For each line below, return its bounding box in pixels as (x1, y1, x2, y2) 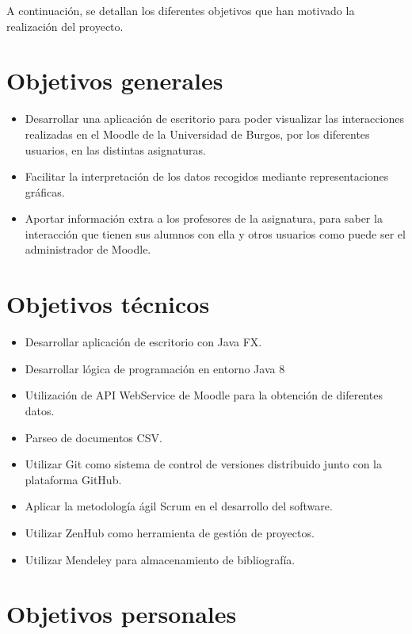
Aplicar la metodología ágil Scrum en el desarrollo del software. (25, 498, 333, 514)
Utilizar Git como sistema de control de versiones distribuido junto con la (25, 456, 382, 472)
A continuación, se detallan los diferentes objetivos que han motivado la (6, 2, 355, 18)
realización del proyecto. (6, 17, 124, 34)
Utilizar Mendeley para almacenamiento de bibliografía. (25, 551, 296, 567)
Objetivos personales (6, 598, 237, 630)
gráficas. (25, 183, 65, 200)
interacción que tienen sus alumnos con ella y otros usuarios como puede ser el (25, 225, 406, 242)
